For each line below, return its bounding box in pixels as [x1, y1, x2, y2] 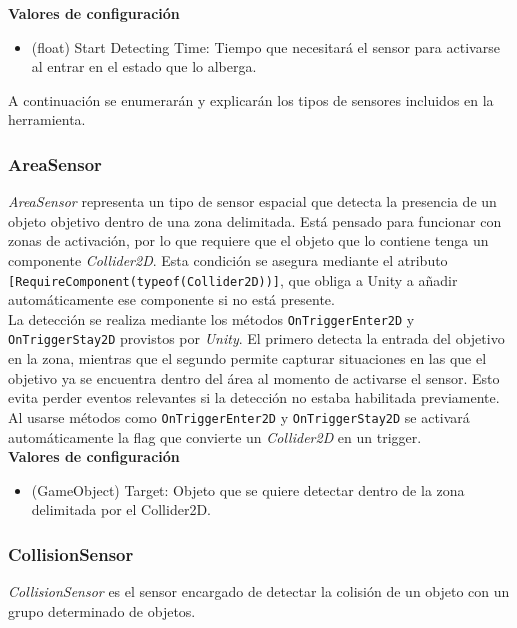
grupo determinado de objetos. [8, 600, 196, 621]
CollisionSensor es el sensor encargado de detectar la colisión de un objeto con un [8, 581, 510, 602]
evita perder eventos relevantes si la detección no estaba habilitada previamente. [8, 387, 500, 408]
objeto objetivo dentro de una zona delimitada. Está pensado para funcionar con [8, 210, 502, 231]
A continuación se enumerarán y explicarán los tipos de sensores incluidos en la [8, 89, 494, 110]
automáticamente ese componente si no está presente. [8, 289, 335, 310]
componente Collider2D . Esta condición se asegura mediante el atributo [8, 249, 448, 270]
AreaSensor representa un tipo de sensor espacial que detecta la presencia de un [8, 191, 497, 212]
